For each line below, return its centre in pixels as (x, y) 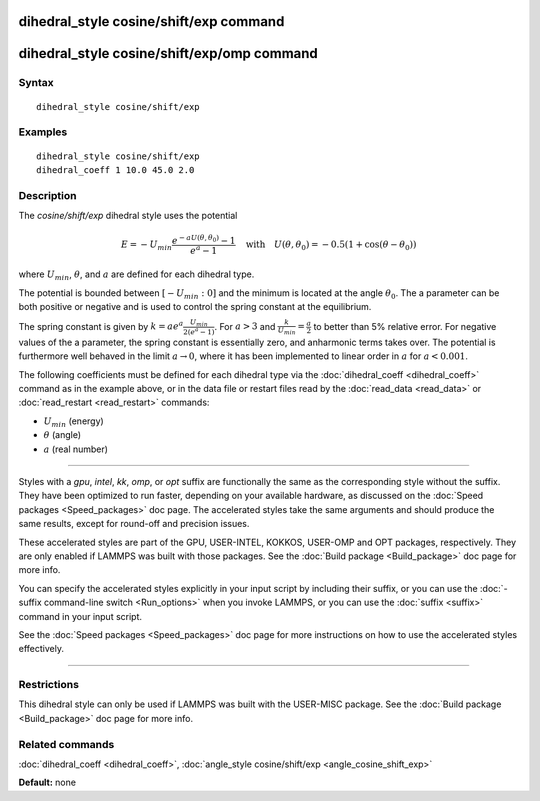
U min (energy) (73, 422)
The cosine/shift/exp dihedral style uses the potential (128, 216)
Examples (43, 132)
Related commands (66, 744)
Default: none (47, 782)
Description (47, 195)
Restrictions (49, 685)
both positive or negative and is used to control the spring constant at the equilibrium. (195, 307)
